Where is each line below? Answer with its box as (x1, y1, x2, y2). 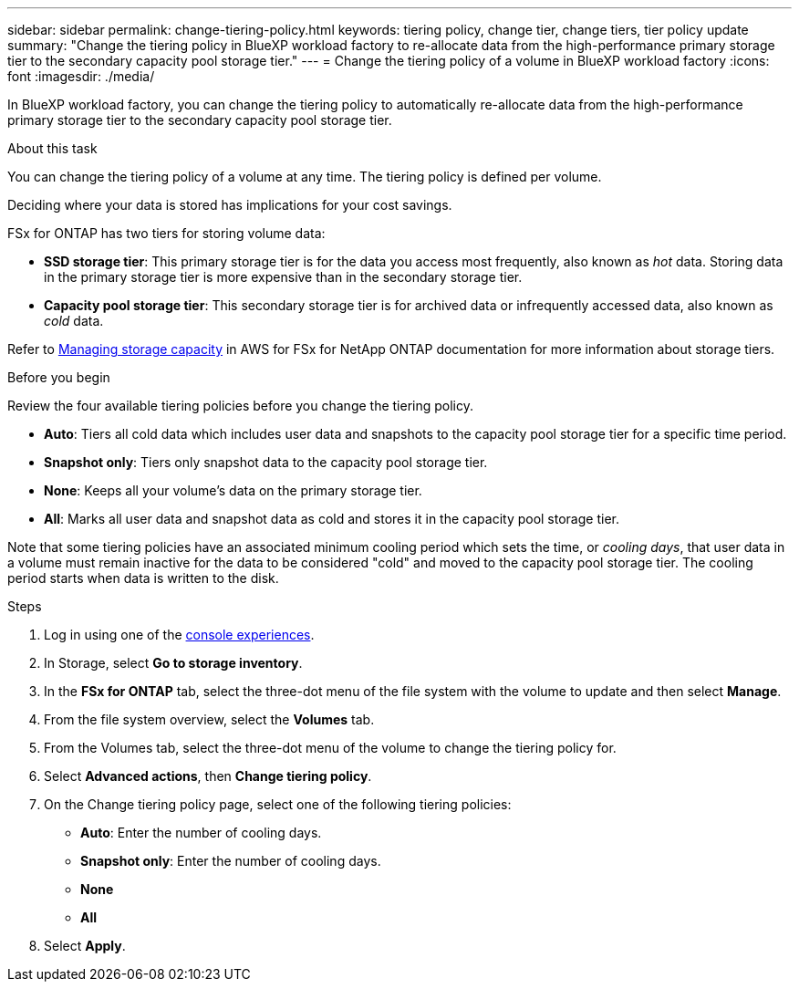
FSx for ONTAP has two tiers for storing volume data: (7, 225, 326, 241)
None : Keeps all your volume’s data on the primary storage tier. (44, 483, 422, 498)
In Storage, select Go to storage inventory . (44, 655, 303, 671)
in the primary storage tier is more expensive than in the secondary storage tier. (44, 269, 523, 285)
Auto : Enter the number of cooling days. (80, 825, 322, 840)
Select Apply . (44, 938, 126, 953)
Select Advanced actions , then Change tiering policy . (44, 768, 372, 784)
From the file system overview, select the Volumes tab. (44, 712, 375, 727)
